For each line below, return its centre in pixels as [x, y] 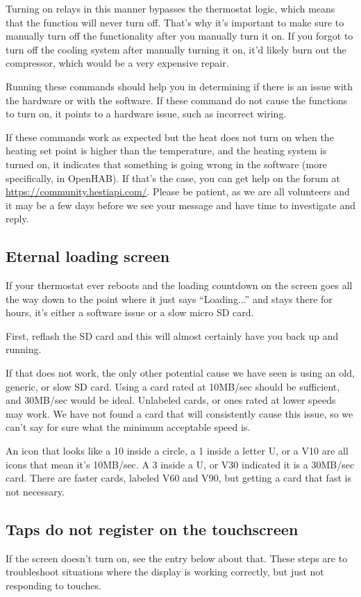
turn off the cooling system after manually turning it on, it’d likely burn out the [176, 49]
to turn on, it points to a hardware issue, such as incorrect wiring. [146, 114]
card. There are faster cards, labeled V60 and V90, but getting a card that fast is [178, 478]
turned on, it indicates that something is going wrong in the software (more [166, 164]
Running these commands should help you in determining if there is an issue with [179, 86]
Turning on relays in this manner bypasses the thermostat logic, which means [170, 8]
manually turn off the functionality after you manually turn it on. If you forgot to [179, 36]
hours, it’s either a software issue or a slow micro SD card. [130, 312]
